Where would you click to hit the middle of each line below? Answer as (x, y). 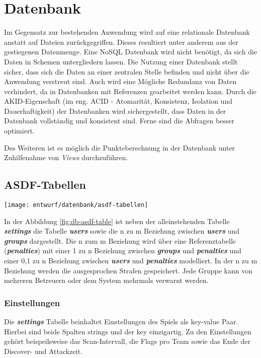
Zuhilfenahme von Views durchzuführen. (66, 157)
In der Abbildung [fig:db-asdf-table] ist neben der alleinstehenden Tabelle (117, 221)
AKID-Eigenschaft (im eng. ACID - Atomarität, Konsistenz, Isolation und (118, 101)
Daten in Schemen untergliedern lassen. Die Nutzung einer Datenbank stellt (121, 61)
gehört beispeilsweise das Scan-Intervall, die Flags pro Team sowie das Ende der (127, 341)
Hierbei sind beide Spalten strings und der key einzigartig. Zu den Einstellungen (128, 331)
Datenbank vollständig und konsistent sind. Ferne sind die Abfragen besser (119, 121)
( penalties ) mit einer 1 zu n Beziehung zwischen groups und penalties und (123, 250)
